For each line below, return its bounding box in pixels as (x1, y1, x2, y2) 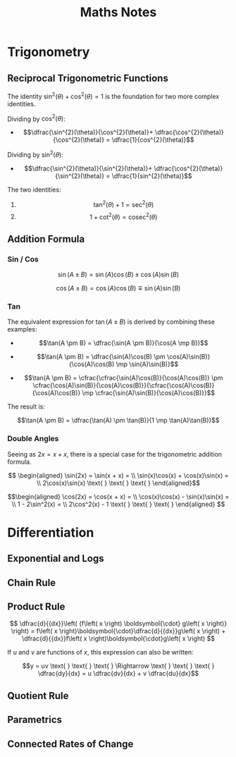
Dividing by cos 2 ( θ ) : (7, 113, 66, 123)
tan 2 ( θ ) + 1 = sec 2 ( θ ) (93, 199, 154, 209)
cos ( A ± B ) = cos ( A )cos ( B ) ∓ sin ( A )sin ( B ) (56, 283, 181, 292)
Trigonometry (7, 44, 90, 60)
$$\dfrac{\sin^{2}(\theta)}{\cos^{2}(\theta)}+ (23, 128, 154, 136)
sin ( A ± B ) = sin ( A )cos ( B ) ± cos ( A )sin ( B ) (57, 270, 180, 278)
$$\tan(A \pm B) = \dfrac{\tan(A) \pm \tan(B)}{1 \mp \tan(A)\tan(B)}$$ (17, 416, 220, 425)
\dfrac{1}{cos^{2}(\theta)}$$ (111, 136, 195, 144)
